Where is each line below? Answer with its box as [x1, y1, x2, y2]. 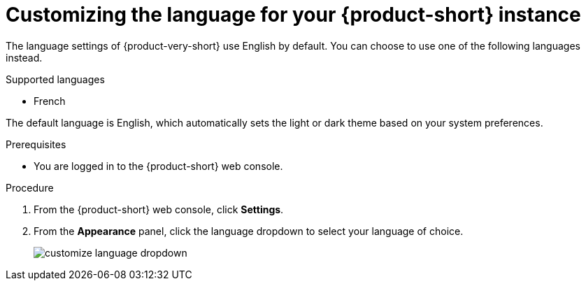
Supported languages [6, 73, 105, 85]
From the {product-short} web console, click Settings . [34, 203, 284, 215]
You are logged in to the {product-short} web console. [34, 159, 283, 172]
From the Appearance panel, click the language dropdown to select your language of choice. [34, 224, 464, 237]
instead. [6, 51, 43, 64]
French [34, 94, 66, 107]
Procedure [6, 181, 54, 194]
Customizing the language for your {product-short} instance [6, 3, 581, 27]
